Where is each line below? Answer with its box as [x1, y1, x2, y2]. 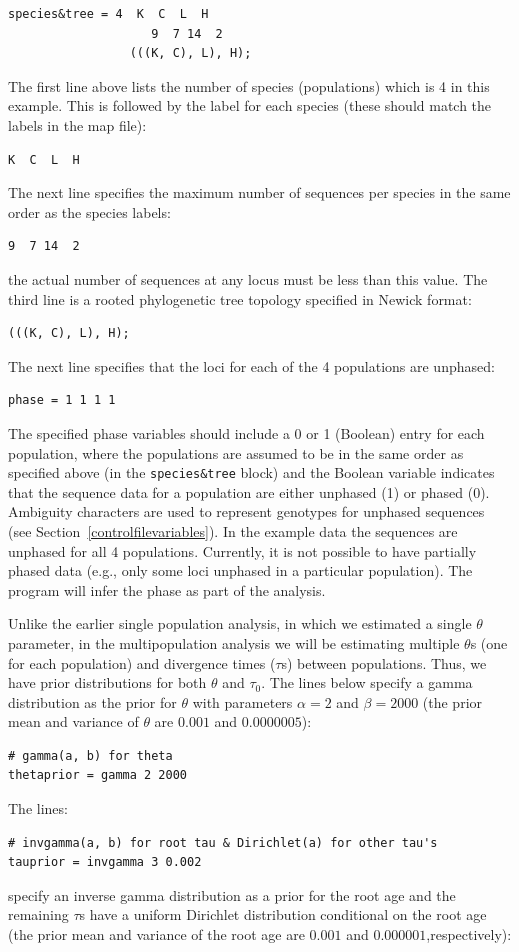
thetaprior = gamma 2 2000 [8, 768, 187, 783]
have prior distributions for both [8, 672, 207, 693]
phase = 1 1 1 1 [8, 393, 116, 408]
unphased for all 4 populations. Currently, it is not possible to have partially [8, 540, 477, 561]
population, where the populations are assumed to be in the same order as [8, 442, 464, 463]
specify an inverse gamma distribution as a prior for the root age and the [8, 884, 456, 905]
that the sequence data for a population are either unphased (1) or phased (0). [8, 481, 490, 502]
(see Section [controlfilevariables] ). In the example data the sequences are [8, 520, 458, 541]
